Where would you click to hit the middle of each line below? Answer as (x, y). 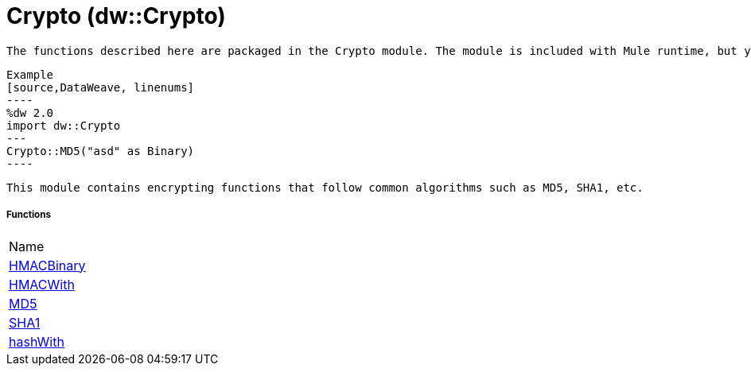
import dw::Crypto (64, 125)
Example (30, 74)
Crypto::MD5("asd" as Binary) (101, 151)
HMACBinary (47, 265)
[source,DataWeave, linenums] (101, 87)
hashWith (37, 341)
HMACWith (42, 284)
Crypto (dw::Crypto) (116, 16)
